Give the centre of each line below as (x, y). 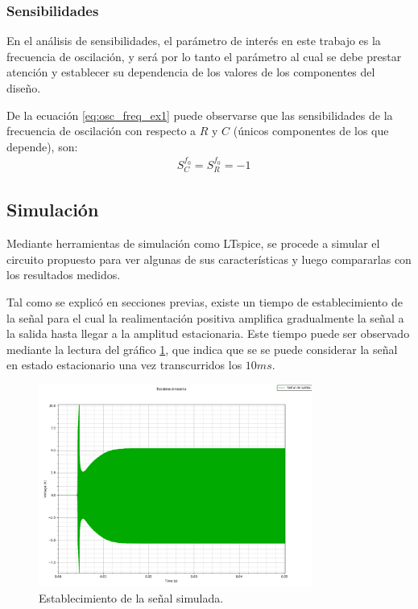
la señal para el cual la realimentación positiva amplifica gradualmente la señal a (205, 317)
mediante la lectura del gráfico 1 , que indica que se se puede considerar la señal (202, 349)
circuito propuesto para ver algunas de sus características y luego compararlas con (209, 259)
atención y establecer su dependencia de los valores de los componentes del (191, 72)
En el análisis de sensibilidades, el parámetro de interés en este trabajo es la (194, 41)
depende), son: (42, 146)
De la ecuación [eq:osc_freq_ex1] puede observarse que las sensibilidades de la (200, 115)
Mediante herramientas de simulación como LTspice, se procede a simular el (193, 243)
